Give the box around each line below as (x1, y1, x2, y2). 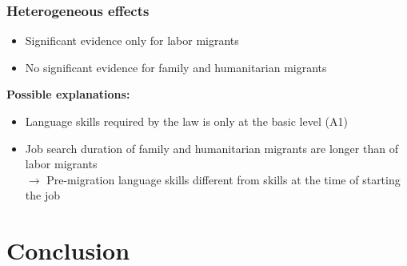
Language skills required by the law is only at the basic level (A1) (25, 113, 348, 129)
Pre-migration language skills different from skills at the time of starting (46, 171, 401, 187)
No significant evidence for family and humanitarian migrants (25, 58, 327, 75)
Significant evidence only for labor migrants (25, 32, 239, 49)
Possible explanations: (6, 86, 130, 103)
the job (25, 187, 60, 204)
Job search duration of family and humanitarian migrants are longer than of (25, 139, 398, 156)
